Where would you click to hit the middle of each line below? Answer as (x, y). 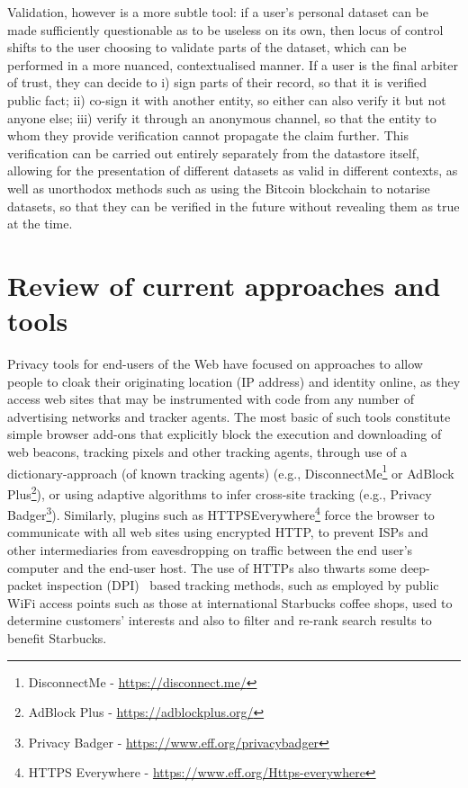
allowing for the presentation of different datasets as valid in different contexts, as (233, 170)
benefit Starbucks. (57, 637)
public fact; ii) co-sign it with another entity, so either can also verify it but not (227, 99)
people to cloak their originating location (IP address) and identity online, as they (234, 381)
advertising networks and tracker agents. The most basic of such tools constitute (229, 416)
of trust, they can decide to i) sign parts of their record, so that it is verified (217, 82)
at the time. (40, 224)
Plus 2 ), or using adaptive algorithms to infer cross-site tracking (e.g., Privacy (220, 492)
